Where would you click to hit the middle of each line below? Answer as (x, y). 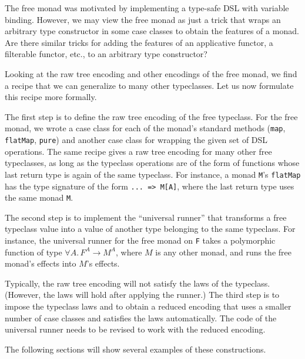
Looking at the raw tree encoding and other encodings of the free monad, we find (151, 73)
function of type (33, 252)
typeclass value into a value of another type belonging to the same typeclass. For (150, 229)
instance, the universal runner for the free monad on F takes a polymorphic (140, 240)
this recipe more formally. (51, 97)
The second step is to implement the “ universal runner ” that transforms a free (146, 217)
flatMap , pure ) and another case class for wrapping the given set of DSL (136, 139)
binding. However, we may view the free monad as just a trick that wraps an (143, 19)
